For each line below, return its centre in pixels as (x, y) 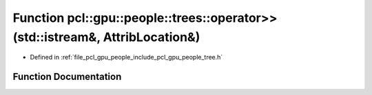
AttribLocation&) (152, 37)
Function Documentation (67, 77)
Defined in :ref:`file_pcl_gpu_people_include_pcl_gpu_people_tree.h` (126, 57)
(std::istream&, (56, 37)
